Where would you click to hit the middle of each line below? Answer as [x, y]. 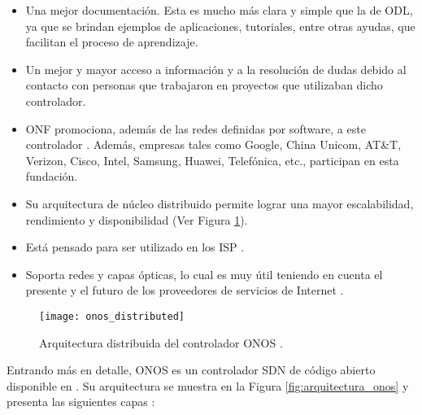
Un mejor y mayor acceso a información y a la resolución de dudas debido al [216, 69]
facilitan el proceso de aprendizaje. [112, 42]
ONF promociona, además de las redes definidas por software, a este [196, 128]
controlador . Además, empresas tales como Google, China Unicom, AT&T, [213, 144]
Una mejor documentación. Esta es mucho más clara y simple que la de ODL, [219, 10]
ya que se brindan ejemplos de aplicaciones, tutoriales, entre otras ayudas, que [220, 26]
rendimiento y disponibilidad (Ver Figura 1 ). [137, 219]
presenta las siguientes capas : [81, 402]
